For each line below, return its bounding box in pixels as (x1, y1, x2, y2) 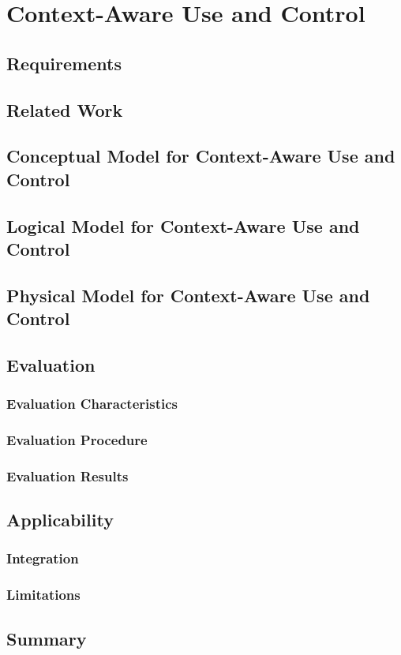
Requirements (6, 51, 122, 75)
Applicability (6, 507, 114, 532)
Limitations (6, 585, 81, 604)
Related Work (6, 97, 123, 122)
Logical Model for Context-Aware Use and (6, 213, 360, 238)
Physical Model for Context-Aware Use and (6, 283, 370, 307)
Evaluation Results (6, 466, 129, 485)
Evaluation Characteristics (6, 394, 178, 414)
